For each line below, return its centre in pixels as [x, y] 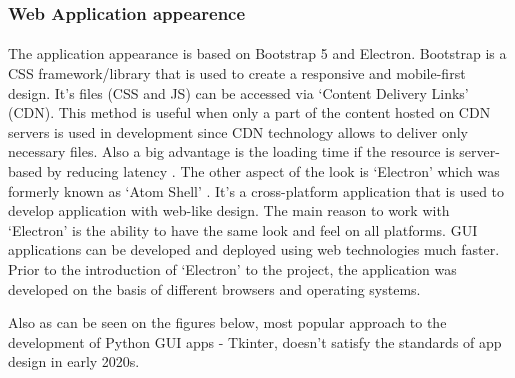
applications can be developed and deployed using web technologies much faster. [254, 249]
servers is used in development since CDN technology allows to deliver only [238, 131]
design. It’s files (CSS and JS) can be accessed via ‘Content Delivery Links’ [238, 92]
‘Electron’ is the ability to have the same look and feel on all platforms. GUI [243, 229]
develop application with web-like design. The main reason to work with [229, 210]
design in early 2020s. [74, 361]
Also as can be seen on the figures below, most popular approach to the [227, 322]
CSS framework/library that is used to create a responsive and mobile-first [237, 73]
